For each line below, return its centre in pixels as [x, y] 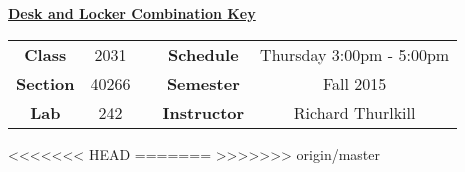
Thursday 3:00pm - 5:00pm [355, 54]
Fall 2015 [354, 83]
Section [45, 83]
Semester [203, 83]
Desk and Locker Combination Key [132, 13]
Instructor [203, 112]
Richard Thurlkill [354, 112]
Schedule [203, 54]
